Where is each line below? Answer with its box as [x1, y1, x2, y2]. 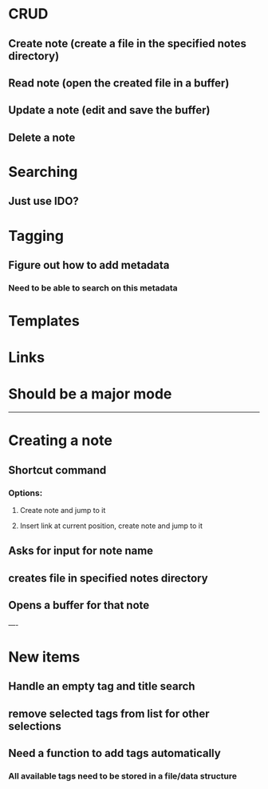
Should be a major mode [8, 385, 172, 403]
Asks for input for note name [8, 544, 154, 558]
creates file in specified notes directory [8, 571, 209, 585]
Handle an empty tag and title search [8, 679, 195, 693]
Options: [8, 487, 43, 499]
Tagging [8, 226, 64, 245]
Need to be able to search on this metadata [8, 282, 178, 293]
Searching [8, 162, 78, 181]
